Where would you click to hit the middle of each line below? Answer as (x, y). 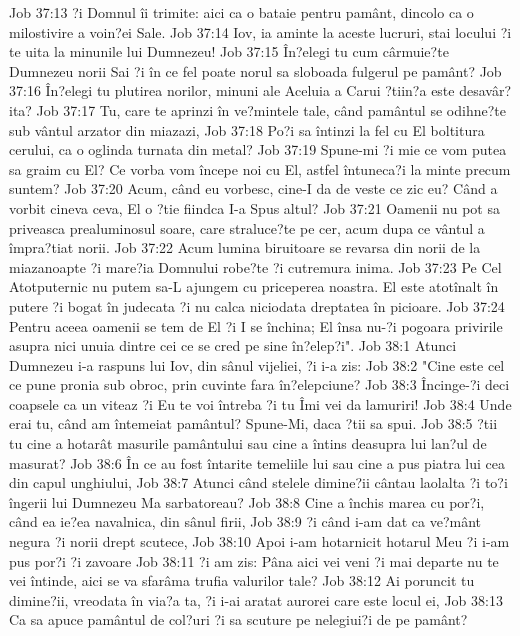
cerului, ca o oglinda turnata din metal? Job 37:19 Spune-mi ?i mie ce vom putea (258, 149)
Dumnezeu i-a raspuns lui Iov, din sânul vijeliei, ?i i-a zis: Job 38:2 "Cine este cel (257, 364)
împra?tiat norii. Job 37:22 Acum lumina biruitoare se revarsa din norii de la (245, 247)
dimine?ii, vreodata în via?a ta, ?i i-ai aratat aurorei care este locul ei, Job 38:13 (256, 599)
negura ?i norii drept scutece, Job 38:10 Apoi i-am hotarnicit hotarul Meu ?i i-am (259, 541)
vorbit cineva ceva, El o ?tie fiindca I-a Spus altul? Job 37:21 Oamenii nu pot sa (254, 207)
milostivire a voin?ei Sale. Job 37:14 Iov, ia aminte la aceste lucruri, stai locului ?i (260, 31)
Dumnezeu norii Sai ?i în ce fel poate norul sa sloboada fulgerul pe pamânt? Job (255, 70)
